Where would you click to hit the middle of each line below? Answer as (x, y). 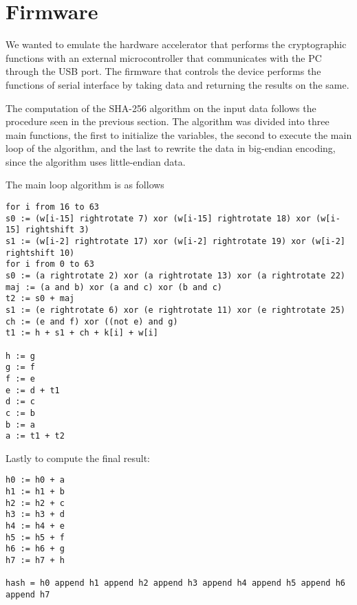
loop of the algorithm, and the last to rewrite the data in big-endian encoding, (171, 148)
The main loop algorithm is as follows (85, 185)
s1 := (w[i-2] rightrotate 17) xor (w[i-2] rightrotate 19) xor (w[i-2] (175, 242)
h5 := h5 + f (35, 537)
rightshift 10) (40, 253)
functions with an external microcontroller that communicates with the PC (164, 57)
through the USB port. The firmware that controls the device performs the (163, 71)
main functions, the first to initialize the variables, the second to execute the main (179, 134)
